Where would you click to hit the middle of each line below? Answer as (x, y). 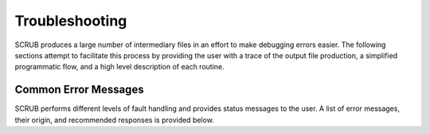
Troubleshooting (71, 21)
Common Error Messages (79, 90)
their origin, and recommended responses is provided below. (114, 120)
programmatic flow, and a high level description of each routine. (119, 67)
